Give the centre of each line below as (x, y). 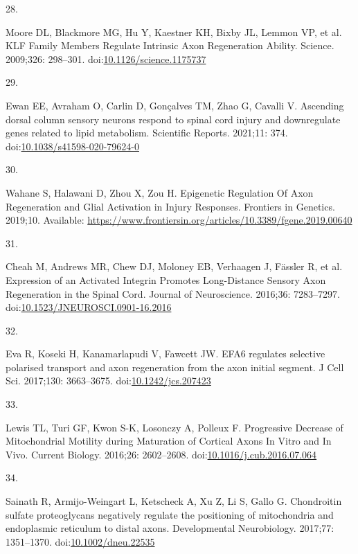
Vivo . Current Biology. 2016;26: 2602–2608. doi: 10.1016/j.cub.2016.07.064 (161, 454)
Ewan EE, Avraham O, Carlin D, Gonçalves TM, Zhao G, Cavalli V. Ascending (175, 105)
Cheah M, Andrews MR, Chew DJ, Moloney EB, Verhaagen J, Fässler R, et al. (174, 266)
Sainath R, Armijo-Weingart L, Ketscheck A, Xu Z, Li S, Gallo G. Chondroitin (174, 501)
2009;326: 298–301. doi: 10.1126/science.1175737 (106, 59)
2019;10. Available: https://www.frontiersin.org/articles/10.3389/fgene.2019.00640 (179, 220)
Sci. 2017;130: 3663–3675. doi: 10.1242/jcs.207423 (108, 381)
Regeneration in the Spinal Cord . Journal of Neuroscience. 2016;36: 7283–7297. (173, 293)
